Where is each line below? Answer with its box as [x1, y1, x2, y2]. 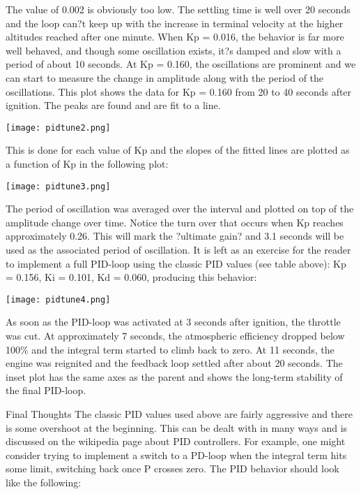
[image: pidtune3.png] [6, 181, 111, 191]
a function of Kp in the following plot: [6, 157, 169, 170]
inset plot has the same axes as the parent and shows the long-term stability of [6, 369, 343, 384]
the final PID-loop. [6, 383, 86, 398]
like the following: [6, 475, 82, 489]
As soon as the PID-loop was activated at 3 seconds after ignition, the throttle [6, 314, 341, 329]
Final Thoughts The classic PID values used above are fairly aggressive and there [6, 407, 353, 421]
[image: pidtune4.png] [6, 294, 111, 305]
